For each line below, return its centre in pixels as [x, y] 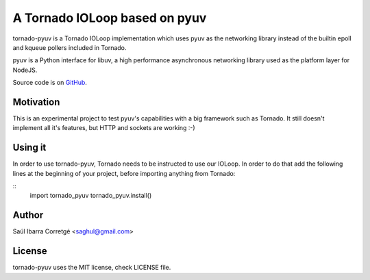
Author [28, 215]
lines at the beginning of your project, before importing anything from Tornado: [124, 173]
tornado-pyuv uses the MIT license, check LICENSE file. [92, 268]
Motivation [36, 102]
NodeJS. [25, 70]
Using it [29, 148]
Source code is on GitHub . [50, 83]
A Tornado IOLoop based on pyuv [110, 18]
